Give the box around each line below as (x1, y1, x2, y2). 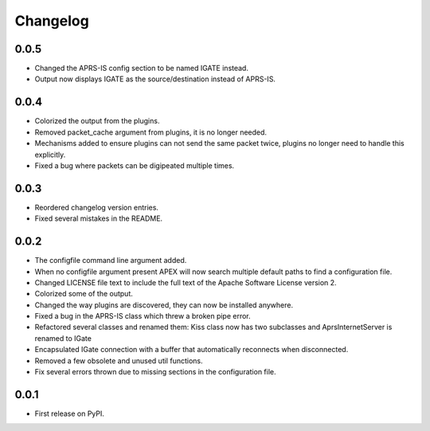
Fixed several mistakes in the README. (34, 214, 163, 223)
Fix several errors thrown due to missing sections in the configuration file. (34, 367, 276, 377)
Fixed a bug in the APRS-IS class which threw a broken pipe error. (34, 311, 251, 321)
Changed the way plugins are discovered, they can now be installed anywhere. (34, 300, 294, 310)
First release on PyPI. (34, 409, 105, 418)
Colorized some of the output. (34, 289, 133, 299)
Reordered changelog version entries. (34, 202, 159, 212)
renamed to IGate (34, 333, 92, 343)
